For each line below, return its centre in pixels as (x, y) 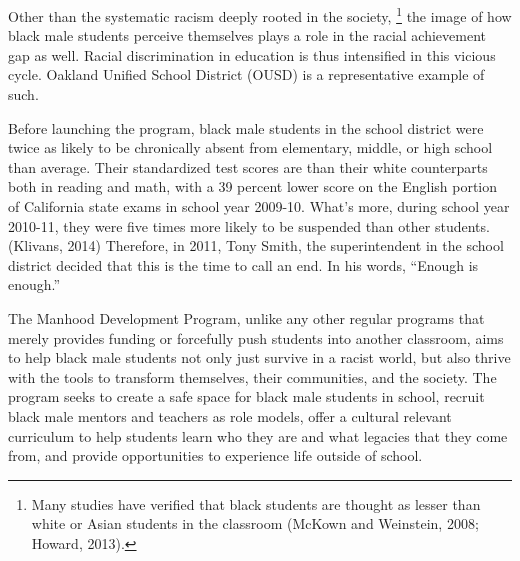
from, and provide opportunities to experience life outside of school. (215, 455)
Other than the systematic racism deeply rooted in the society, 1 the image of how (260, 14)
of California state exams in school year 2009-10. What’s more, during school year (259, 206)
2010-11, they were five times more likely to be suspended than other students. (249, 225)
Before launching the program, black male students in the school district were (246, 127)
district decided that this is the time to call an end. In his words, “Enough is (243, 264)
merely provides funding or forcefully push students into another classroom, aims (256, 337)
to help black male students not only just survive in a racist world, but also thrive (259, 357)
